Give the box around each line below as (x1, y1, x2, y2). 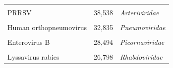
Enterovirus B (7, 37, 50, 47)
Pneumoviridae (119, 22, 166, 33)
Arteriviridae (119, 7, 159, 17)
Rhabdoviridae (119, 52, 163, 62)
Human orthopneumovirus (7, 22, 87, 33)
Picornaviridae (119, 37, 165, 47)
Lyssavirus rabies (7, 52, 59, 62)
